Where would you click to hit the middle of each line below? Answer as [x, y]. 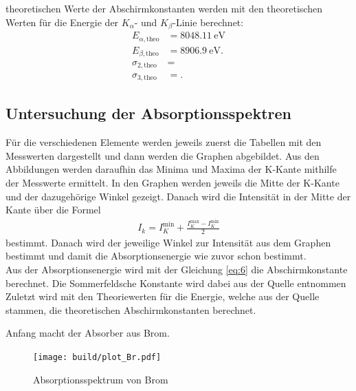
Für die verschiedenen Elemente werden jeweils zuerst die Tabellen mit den [164, 142]
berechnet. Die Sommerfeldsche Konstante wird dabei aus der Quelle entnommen [176, 283]
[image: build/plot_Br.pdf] [97, 358]
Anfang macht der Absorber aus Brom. [88, 333]
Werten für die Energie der [62, 22]
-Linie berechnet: [208, 22]
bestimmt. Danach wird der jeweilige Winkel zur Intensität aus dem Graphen [168, 242]
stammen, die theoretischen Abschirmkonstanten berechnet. [131, 309]
